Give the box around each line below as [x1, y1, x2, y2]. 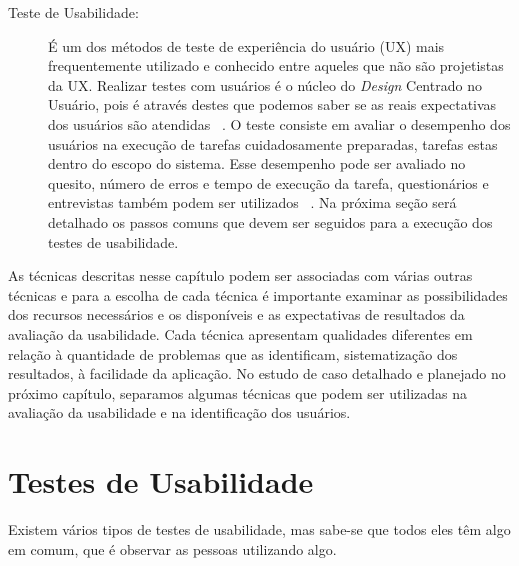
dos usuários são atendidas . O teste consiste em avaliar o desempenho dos [48, 113, 511, 134]
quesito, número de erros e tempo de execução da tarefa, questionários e [48, 172, 489, 193]
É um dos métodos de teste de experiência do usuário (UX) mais [48, 35, 445, 56]
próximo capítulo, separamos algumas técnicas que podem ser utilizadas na [8, 382, 468, 403]
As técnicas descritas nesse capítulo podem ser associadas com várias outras [8, 265, 473, 286]
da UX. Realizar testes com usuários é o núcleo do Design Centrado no [48, 74, 482, 95]
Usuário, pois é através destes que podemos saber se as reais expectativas [48, 94, 497, 115]
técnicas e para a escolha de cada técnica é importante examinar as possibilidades [8, 284, 508, 305]
